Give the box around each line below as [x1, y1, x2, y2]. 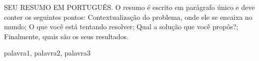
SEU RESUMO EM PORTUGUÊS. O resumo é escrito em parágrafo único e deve [4, 2, 255, 12]
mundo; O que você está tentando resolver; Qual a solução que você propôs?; [4, 21, 239, 32]
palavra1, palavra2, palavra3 [4, 48, 91, 58]
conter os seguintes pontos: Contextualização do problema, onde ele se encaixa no [4, 11, 253, 22]
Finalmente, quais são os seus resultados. [4, 31, 129, 41]
